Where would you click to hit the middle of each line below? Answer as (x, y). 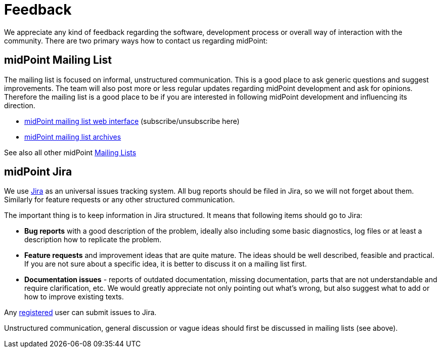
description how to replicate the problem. (93, 240)
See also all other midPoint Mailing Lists (70, 152)
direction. (20, 105)
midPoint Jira (38, 172)
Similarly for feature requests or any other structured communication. (120, 200)
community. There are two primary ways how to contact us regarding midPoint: (136, 40)
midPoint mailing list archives (73, 137)
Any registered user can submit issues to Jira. (80, 313)
